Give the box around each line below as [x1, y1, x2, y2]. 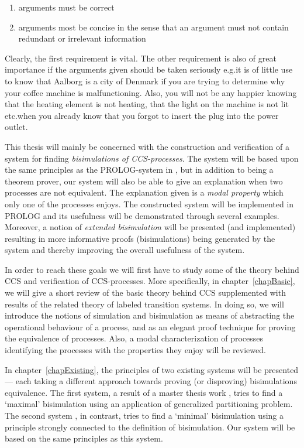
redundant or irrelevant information [18, 32, 146, 45]
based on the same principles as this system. [5, 432, 163, 444]
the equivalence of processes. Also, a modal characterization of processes [5, 332, 264, 344]
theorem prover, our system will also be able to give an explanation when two [5, 175, 283, 187]
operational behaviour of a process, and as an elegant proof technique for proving [5, 320, 296, 333]
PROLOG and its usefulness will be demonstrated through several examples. [5, 209, 279, 221]
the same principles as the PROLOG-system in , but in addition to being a [5, 163, 274, 176]
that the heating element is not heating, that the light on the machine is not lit [5, 98, 289, 110]
